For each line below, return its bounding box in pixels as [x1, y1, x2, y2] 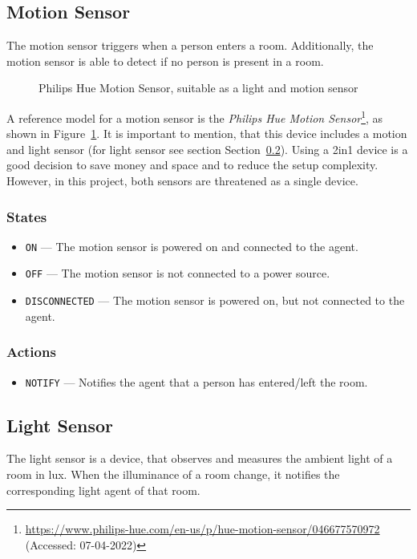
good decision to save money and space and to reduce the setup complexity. [6, 156, 379, 173]
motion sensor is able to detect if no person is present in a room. [6, 52, 324, 69]
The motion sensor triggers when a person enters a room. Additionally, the [6, 37, 374, 54]
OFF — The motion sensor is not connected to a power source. [25, 265, 330, 282]
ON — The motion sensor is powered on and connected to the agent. [25, 237, 358, 254]
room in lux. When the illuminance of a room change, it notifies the [6, 466, 340, 483]
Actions [6, 342, 56, 362]
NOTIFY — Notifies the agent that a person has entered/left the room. [25, 373, 368, 390]
